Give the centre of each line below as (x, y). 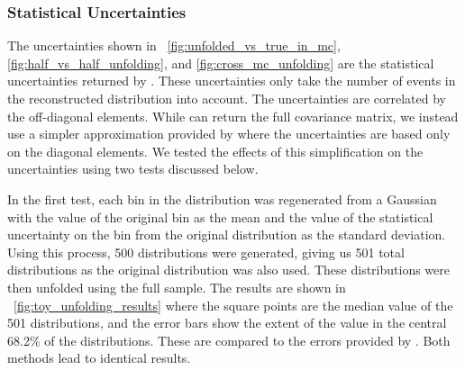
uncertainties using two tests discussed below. (133, 169)
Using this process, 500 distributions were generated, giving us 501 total (206, 252)
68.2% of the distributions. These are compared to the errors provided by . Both (229, 340)
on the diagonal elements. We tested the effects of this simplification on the (215, 151)
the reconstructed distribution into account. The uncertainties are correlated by (227, 98)
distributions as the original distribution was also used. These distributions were (228, 270)
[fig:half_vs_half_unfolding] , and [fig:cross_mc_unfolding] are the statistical (221, 63)
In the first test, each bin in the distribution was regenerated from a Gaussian (222, 199)
